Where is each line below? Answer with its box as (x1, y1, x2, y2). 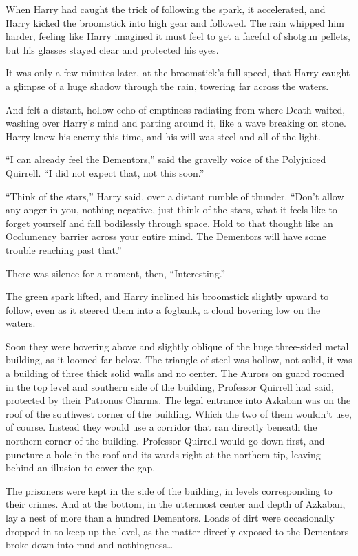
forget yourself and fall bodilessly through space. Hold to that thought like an (6, 215, 333, 230)
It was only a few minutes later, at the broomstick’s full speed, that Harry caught (6, 65, 350, 80)
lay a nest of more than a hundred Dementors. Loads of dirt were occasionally (6, 511, 335, 524)
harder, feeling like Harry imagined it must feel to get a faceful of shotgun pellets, (6, 29, 350, 43)
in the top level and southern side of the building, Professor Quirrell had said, (6, 379, 334, 394)
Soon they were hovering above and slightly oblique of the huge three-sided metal (6, 339, 349, 353)
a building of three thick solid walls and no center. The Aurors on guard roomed (6, 366, 345, 381)
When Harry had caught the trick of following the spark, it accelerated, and (6, 2, 326, 16)
